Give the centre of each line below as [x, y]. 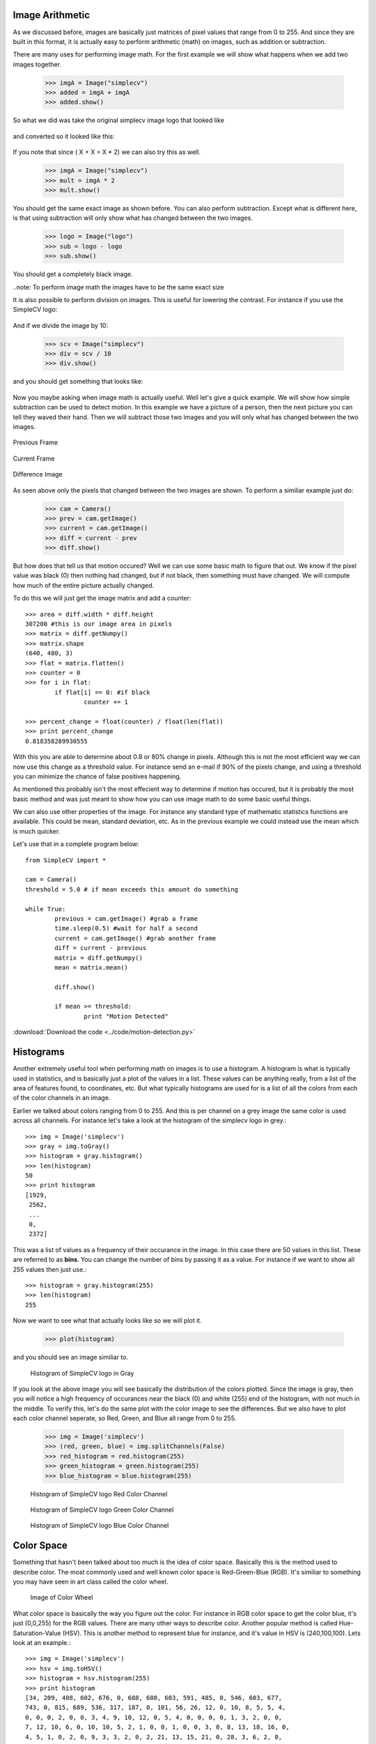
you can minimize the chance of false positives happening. [97, 776]
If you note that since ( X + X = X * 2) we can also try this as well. [107, 152]
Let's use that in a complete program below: [76, 844]
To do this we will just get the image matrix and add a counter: [102, 598]
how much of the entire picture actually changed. [84, 585]
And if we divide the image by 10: [60, 325]
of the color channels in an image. [62, 1098]
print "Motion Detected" [126, 1016]
